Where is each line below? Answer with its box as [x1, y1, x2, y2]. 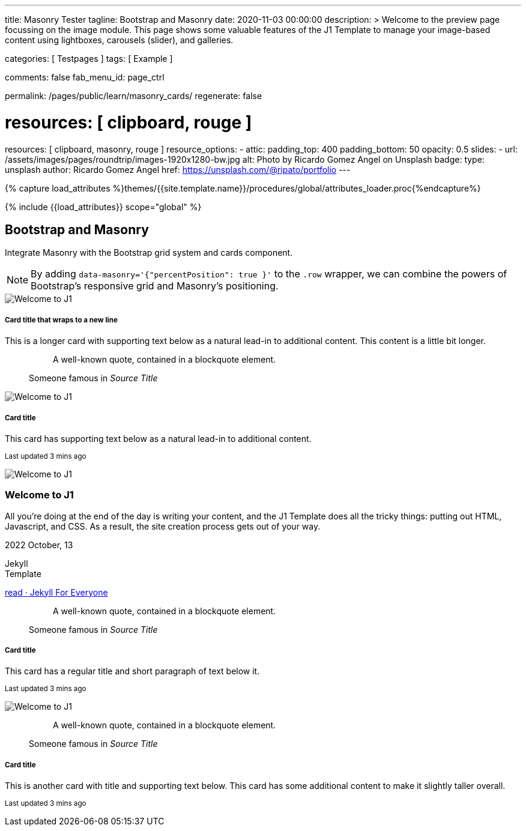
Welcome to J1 [5, 489, 74, 501]
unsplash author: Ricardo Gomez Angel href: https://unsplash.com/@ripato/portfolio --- [5, 164, 351, 175]
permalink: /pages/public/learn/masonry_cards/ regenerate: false [5, 91, 262, 101]
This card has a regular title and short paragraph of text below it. [5, 666, 260, 677]
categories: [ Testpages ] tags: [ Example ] [5, 53, 173, 64]
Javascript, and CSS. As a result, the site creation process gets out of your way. [5, 521, 321, 531]
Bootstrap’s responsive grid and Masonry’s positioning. [31, 280, 279, 292]
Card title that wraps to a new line [5, 315, 118, 324]
